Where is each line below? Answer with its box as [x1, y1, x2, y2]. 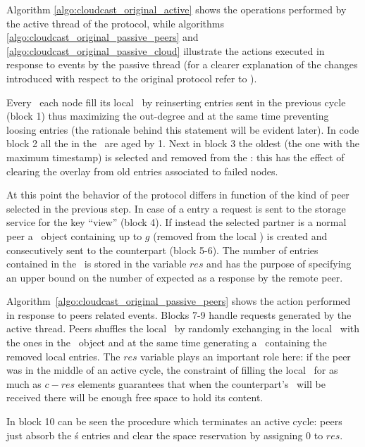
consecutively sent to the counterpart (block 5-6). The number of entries [6, 242, 318, 257]
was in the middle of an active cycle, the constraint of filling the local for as [6, 363, 338, 377]
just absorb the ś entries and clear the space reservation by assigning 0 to [6, 427, 323, 442]
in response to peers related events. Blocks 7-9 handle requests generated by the [6, 307, 352, 322]
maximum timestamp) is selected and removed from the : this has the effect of [6, 149, 345, 164]
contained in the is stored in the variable [6, 256, 187, 271]
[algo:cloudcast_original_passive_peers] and [6, 30, 199, 44]
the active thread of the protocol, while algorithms [6, 15, 224, 30]
